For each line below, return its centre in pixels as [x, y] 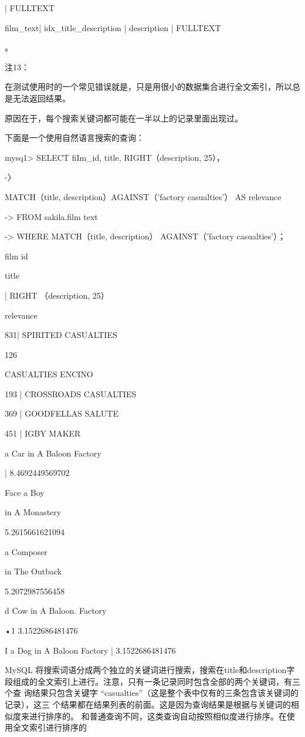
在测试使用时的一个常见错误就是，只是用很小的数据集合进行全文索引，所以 [148, 87]
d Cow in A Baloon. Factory [56, 611]
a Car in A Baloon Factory [53, 453]
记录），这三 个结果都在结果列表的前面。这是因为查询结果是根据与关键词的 [148, 704]
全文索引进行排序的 [50, 727]
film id [16, 256]
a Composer [26, 551]
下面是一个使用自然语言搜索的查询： [74, 138]
